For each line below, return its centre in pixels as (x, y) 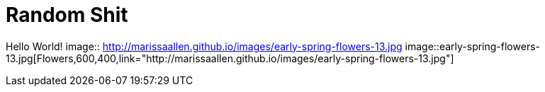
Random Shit (67, 15)
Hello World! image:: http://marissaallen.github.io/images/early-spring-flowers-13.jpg (204, 46)
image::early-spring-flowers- (472, 46)
